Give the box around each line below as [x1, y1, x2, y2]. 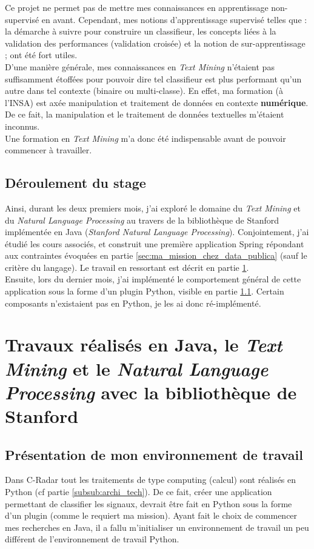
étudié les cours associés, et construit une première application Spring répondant [5, 237, 304, 250]
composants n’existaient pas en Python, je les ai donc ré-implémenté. [5, 296, 261, 309]
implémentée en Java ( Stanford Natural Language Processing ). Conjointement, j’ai [5, 225, 309, 238]
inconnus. [5, 119, 40, 132]
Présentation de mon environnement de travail [5, 445, 303, 464]
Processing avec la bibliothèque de [5, 379, 297, 405]
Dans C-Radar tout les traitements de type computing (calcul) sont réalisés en [5, 473, 296, 486]
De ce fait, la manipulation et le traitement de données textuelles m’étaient [5, 108, 284, 121]
